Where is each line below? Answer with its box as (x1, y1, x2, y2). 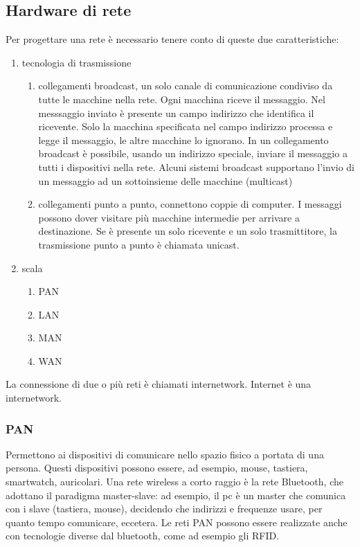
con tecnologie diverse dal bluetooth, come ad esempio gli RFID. (6, 528, 280, 543)
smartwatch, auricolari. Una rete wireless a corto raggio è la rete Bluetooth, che (6, 474, 343, 489)
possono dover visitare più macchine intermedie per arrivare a (38, 210, 300, 224)
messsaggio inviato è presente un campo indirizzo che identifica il (38, 105, 314, 120)
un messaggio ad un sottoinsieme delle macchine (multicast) (38, 173, 293, 188)
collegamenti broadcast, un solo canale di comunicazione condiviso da (38, 78, 333, 93)
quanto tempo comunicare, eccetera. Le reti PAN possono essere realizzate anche (6, 514, 348, 529)
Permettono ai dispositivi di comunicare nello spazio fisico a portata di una (6, 447, 324, 461)
